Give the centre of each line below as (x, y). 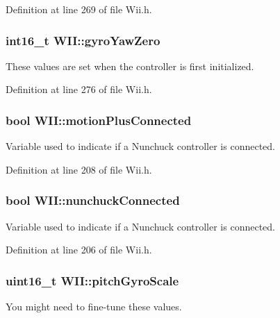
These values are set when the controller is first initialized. (130, 66)
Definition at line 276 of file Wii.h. (79, 89)
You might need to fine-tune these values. (94, 307)
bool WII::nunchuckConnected (93, 200)
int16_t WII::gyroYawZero (83, 40)
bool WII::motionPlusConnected (99, 120)
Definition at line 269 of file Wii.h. (79, 9)
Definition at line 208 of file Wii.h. (79, 169)
